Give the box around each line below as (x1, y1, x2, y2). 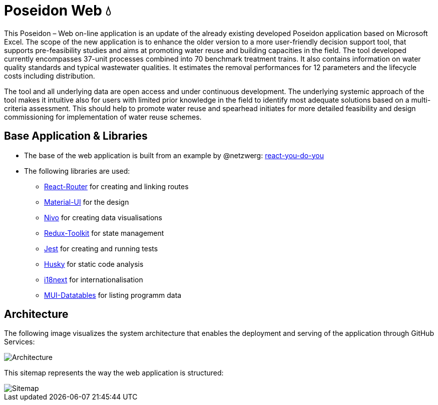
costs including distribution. (4, 71, 95, 80)
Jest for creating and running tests (44, 244, 158, 253)
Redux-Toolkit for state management (44, 228, 164, 237)
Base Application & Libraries (4, 130, 148, 143)
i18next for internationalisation (44, 275, 143, 284)
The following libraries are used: (24, 166, 130, 175)
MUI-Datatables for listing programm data (44, 290, 182, 299)
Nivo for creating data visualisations (44, 213, 162, 222)
